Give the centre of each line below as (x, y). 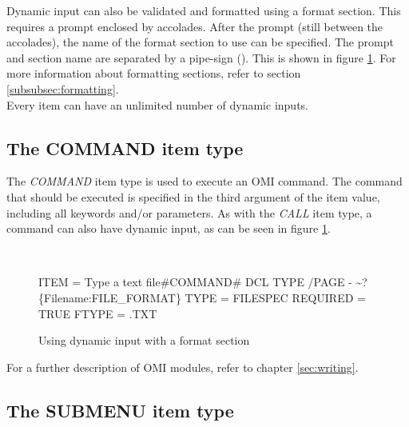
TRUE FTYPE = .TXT (98, 313)
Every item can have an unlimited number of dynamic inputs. (157, 104)
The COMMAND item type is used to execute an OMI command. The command (204, 181)
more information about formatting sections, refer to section (154, 73)
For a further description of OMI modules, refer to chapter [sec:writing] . (183, 367)
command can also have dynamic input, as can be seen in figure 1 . (169, 228)
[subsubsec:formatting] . (63, 88)
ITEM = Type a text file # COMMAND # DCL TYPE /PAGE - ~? (203, 282)
